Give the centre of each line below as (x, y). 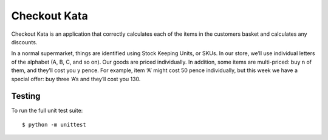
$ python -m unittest (54, 125)
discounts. (24, 42)
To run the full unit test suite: (47, 111)
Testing (26, 96)
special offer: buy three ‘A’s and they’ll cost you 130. (76, 79)
